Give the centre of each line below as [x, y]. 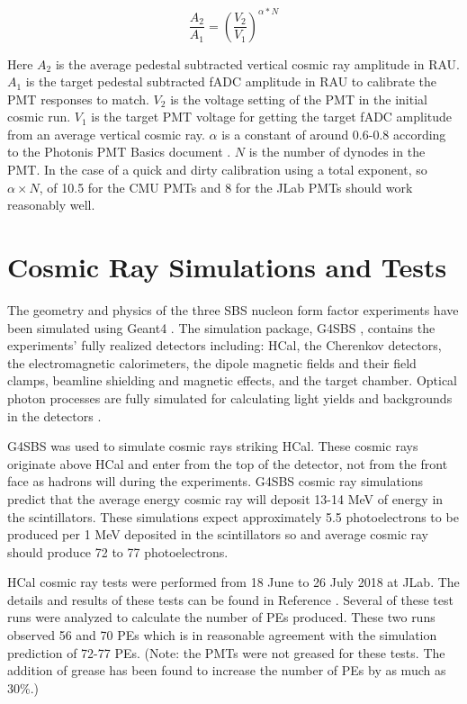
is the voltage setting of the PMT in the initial [299, 99]
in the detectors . [54, 415]
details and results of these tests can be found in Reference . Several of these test [230, 599]
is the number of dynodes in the [337, 152]
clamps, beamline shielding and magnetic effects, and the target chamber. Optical [233, 380]
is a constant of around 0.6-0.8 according [334, 134]
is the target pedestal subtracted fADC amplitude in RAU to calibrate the [231, 81]
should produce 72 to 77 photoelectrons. [118, 551]
